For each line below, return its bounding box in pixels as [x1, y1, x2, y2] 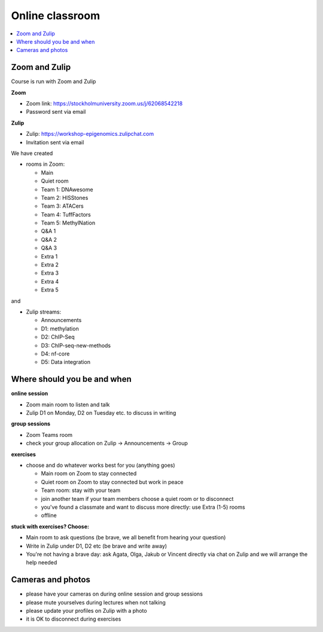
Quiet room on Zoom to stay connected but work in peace [41, 478, 184, 485]
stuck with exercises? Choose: [11, 522, 90, 530]
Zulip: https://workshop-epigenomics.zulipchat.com [26, 130, 154, 138]
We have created [11, 150, 53, 157]
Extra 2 [41, 261, 59, 269]
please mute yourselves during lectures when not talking [26, 598, 166, 606]
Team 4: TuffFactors [41, 211, 91, 218]
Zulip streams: [26, 308, 62, 315]
